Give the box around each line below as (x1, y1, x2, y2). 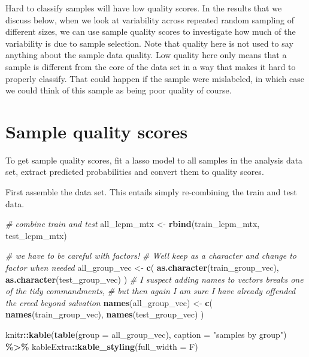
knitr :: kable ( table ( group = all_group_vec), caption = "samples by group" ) (5, 328, 287, 340)
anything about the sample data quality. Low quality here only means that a (5, 49, 287, 61)
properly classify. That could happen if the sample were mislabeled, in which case (5, 72, 305, 84)
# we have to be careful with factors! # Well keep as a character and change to (5, 249, 296, 262)
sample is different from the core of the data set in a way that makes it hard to (5, 60, 296, 72)
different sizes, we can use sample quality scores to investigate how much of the (5, 25, 296, 38)
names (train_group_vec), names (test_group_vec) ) (5, 308, 204, 320)
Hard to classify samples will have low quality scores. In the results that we (5, 2, 282, 14)
